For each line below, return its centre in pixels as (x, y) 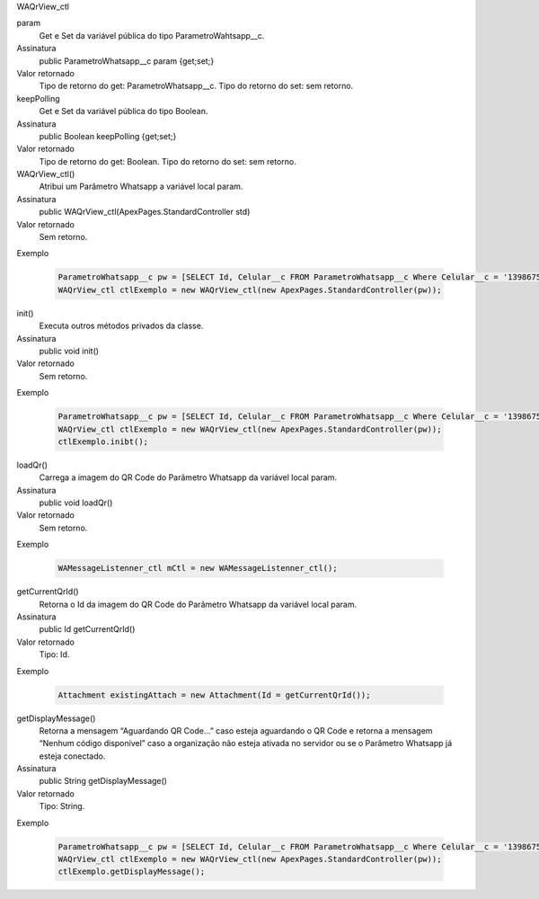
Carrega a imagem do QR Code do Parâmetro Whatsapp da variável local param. (188, 477)
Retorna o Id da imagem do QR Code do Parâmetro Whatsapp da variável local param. (198, 604)
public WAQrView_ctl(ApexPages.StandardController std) (145, 212)
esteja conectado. (72, 756)
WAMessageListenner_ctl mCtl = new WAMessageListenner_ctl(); (198, 568)
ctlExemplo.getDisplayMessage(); (132, 872)
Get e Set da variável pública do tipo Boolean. (124, 111)
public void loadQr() (76, 503)
